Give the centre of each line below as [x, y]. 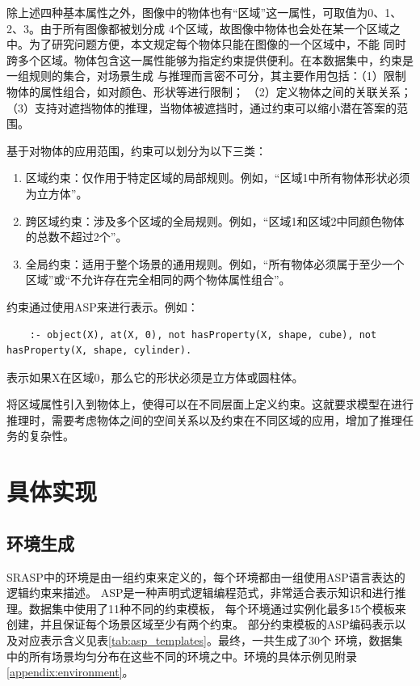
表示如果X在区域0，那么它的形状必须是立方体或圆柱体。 [155, 377]
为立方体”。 [57, 193]
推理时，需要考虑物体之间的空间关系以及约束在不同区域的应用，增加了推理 [204, 419]
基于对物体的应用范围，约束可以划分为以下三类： [136, 150]
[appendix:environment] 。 [70, 672]
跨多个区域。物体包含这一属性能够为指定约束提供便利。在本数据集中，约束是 [210, 59]
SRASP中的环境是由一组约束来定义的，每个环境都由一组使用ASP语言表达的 [206, 576]
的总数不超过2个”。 [76, 237]
